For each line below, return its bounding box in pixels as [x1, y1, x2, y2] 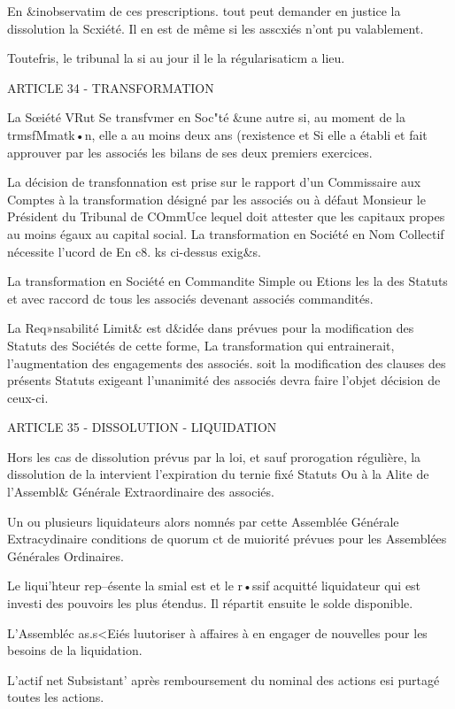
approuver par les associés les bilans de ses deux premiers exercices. [7, 143, 373, 161]
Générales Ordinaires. [7, 546, 124, 565]
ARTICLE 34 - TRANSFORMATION [7, 78, 214, 96]
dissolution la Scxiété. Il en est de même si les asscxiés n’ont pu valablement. [7, 19, 424, 37]
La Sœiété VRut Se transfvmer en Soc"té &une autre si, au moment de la [7, 108, 405, 127]
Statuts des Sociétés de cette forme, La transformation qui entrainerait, [7, 335, 395, 354]
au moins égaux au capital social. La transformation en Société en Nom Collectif [7, 224, 444, 243]
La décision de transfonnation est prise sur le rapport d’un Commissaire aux [7, 173, 421, 191]
